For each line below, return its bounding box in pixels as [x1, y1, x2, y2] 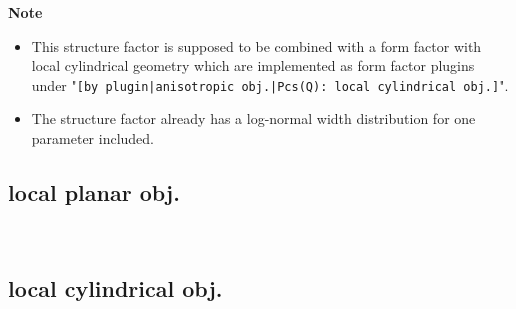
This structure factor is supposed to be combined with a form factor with [31, 35, 482, 56]
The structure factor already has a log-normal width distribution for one [31, 108, 476, 129]
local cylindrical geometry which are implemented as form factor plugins [31, 55, 475, 76]
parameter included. [31, 128, 155, 149]
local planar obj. [8, 177, 180, 208]
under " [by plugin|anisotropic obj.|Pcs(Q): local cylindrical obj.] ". [31, 74, 509, 95]
